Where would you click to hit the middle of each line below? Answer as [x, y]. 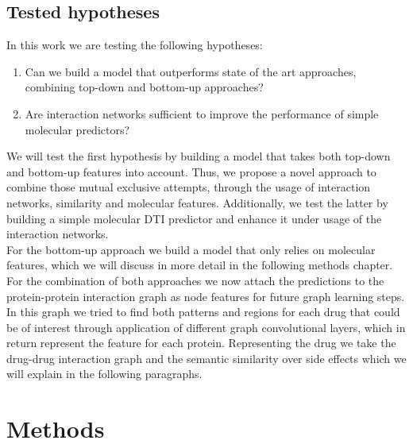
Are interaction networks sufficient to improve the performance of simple [202, 113]
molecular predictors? [77, 129]
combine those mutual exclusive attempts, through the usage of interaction [189, 187]
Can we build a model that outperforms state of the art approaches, [191, 71]
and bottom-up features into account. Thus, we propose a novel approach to [191, 171]
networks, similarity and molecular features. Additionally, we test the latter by [197, 202]
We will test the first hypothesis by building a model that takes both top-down [199, 156]
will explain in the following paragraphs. [104, 374]
